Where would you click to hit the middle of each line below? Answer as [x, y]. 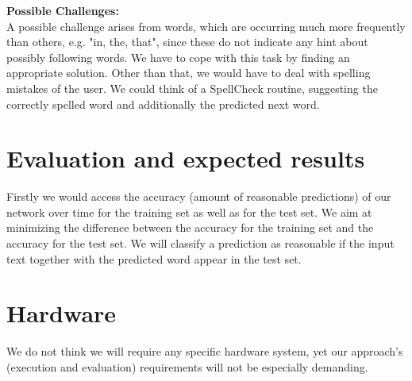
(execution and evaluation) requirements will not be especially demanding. [187, 366]
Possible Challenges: [63, 10]
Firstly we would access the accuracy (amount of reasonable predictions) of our [199, 196]
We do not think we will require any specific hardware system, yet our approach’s [205, 351]
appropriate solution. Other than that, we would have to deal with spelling [189, 73]
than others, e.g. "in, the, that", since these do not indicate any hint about [187, 42]
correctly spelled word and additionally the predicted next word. [163, 104]
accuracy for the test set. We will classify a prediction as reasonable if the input [200, 243]
